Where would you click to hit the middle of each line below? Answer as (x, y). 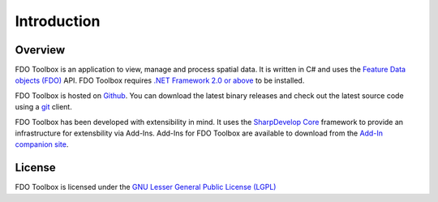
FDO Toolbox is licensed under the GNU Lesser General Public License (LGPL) (146, 187)
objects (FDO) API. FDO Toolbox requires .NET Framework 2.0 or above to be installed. (160, 80)
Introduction (58, 21)
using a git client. (43, 107)
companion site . (42, 144)
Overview (40, 50)
